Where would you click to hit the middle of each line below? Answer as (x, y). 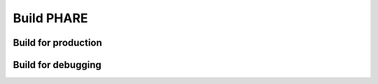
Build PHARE (50, 18)
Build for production (58, 43)
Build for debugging (57, 65)
